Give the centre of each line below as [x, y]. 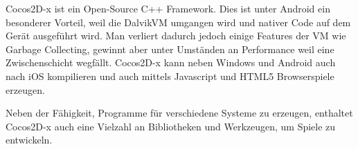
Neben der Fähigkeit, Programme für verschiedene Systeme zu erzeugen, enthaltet [179, 113]
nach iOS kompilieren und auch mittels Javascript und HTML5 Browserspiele [170, 76]
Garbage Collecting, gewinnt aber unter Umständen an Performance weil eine [170, 49]
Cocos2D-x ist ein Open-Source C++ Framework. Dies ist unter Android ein [168, 8]
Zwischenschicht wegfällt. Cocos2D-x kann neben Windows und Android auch [171, 62]
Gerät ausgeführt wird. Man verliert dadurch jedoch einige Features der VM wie [176, 36]
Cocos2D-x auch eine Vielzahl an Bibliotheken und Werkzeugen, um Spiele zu [171, 126]
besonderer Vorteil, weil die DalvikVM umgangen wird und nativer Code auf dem [178, 22]
